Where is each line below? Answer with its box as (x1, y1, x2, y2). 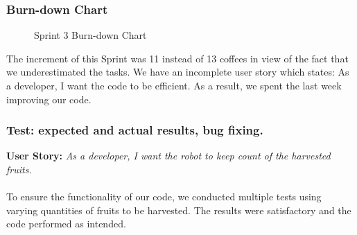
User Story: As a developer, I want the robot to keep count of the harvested (6, 148, 331, 163)
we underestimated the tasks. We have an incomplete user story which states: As (6, 64, 349, 79)
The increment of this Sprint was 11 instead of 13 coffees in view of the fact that (6, 51, 349, 65)
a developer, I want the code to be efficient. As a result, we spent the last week (6, 78, 342, 92)
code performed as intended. (6, 216, 126, 231)
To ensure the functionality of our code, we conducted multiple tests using (6, 189, 322, 204)
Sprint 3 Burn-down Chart (34, 28, 147, 42)
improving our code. (6, 92, 92, 106)
